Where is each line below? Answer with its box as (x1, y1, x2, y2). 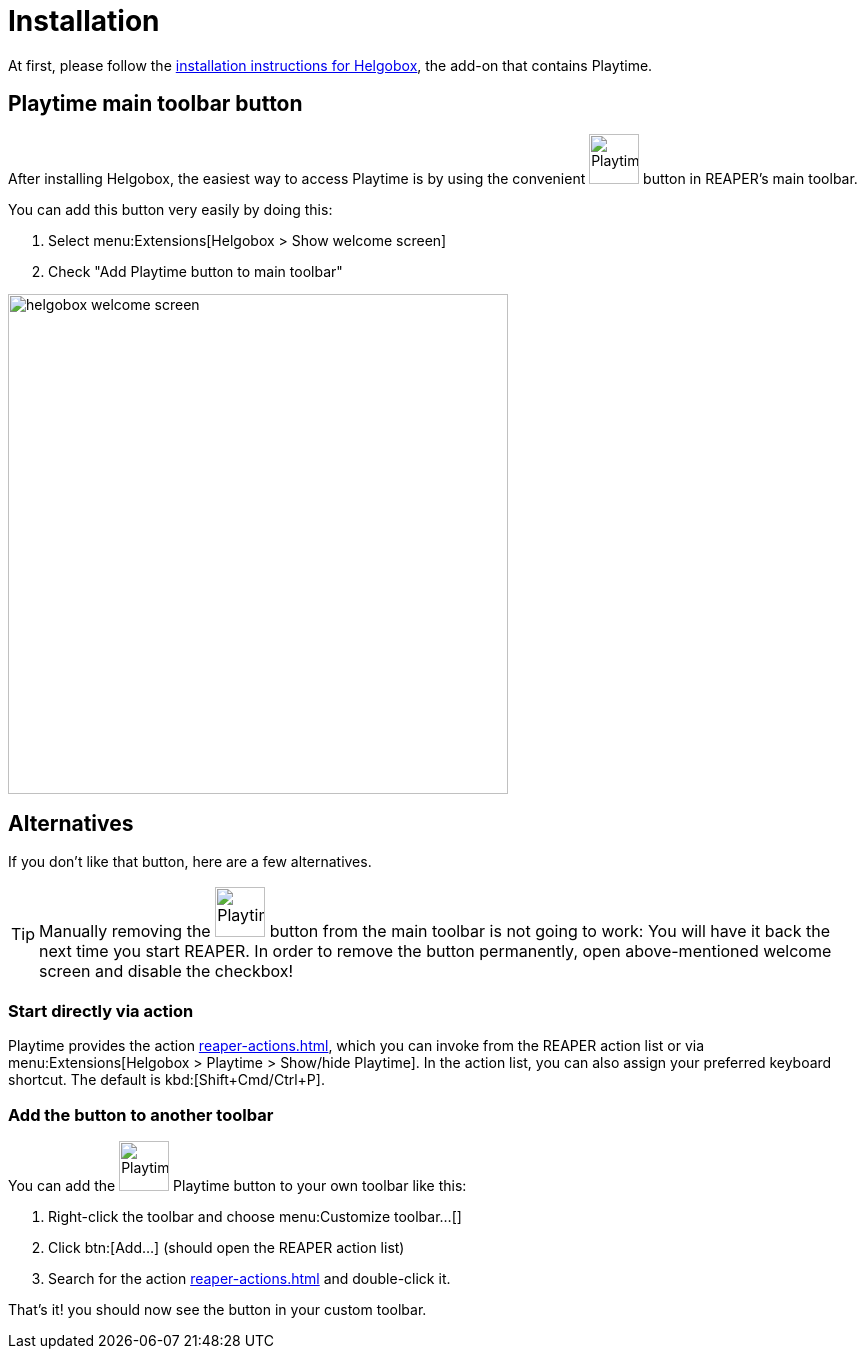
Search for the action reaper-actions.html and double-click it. (48, 1269, 451, 1287)
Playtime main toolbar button (8, 91, 303, 117)
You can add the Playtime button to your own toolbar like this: (8, 1176, 467, 1194)
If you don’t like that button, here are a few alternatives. (8, 853, 372, 871)
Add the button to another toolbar (8, 1104, 274, 1125)
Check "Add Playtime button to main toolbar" (48, 262, 343, 280)
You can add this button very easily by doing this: (8, 200, 333, 218)
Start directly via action (8, 1000, 194, 1021)
